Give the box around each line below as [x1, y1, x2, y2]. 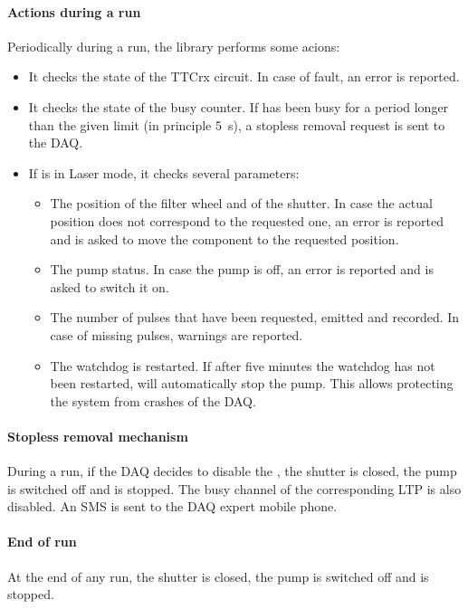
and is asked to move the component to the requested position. [50, 229, 399, 248]
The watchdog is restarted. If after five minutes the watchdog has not [50, 356, 435, 375]
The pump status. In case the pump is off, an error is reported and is [50, 260, 434, 279]
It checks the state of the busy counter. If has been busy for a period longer [28, 97, 449, 116]
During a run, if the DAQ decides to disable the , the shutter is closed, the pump [7, 462, 457, 481]
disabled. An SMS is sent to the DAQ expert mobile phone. [7, 497, 338, 516]
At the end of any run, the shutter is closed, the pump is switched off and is [7, 566, 429, 585]
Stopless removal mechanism [7, 426, 188, 445]
